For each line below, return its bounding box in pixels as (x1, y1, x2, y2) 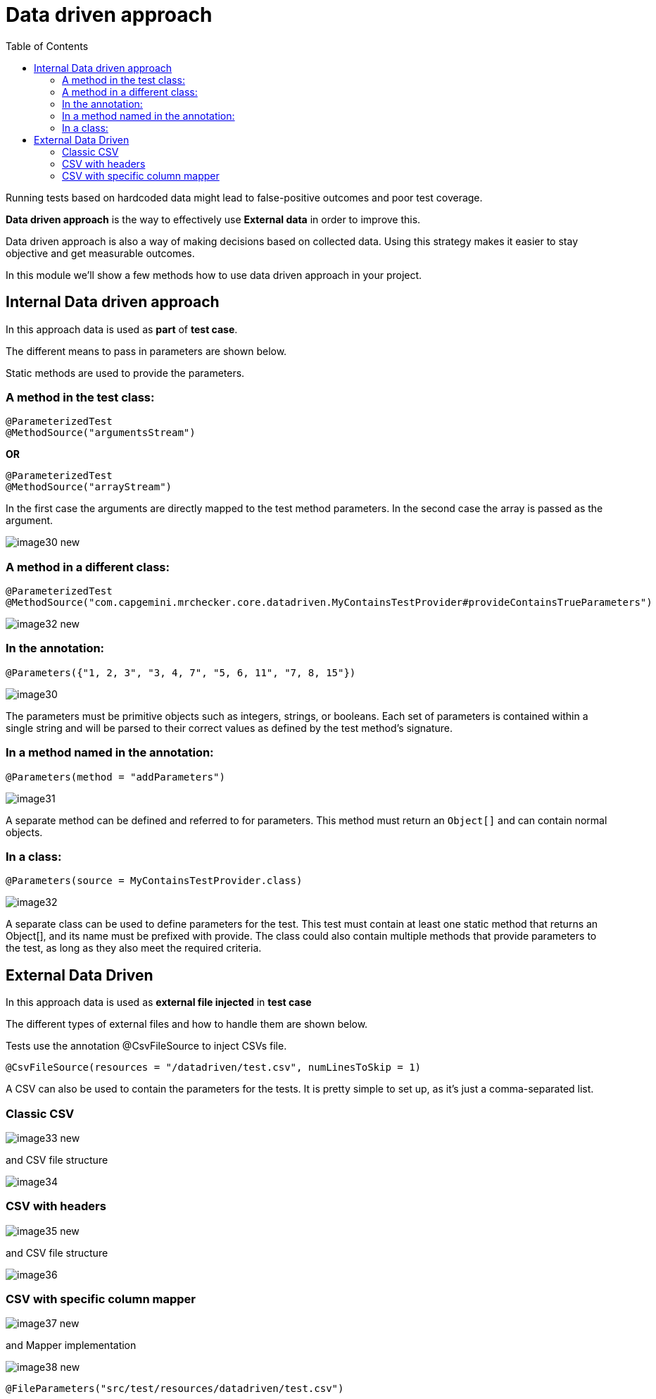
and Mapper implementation (6, 1339, 137, 1352)
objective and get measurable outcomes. (6, 247, 195, 259)
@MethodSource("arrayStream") (6, 481, 172, 493)
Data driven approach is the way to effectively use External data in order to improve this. (6, 213, 421, 225)
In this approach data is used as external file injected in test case (6, 996, 312, 1009)
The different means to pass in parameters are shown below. (6, 344, 287, 357)
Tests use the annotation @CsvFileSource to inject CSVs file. (6, 1040, 287, 1052)
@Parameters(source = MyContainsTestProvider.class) (6, 875, 303, 887)
